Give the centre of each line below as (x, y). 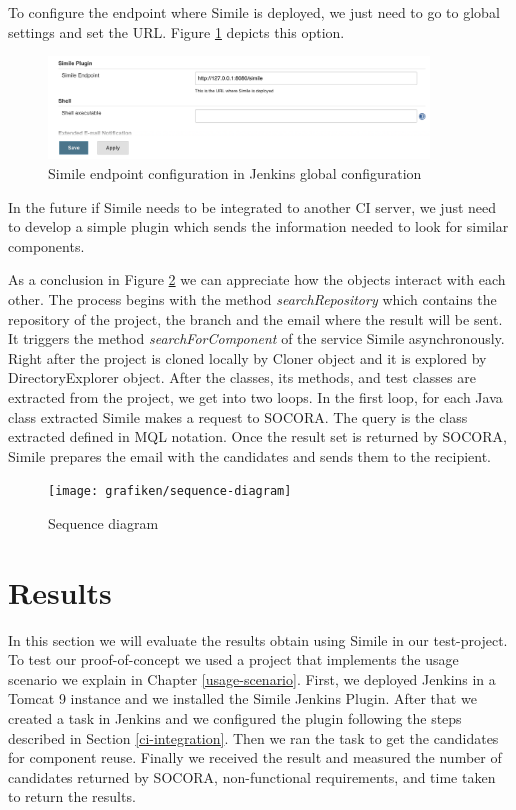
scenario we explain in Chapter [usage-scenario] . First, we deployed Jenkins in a (252, 678)
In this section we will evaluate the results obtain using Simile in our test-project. (258, 639)
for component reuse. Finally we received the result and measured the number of (255, 757)
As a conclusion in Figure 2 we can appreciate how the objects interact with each (257, 279)
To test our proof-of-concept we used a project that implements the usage (233, 659)
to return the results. (72, 796)
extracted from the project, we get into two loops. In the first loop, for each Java (255, 396)
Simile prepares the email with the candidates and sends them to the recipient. (250, 455)
